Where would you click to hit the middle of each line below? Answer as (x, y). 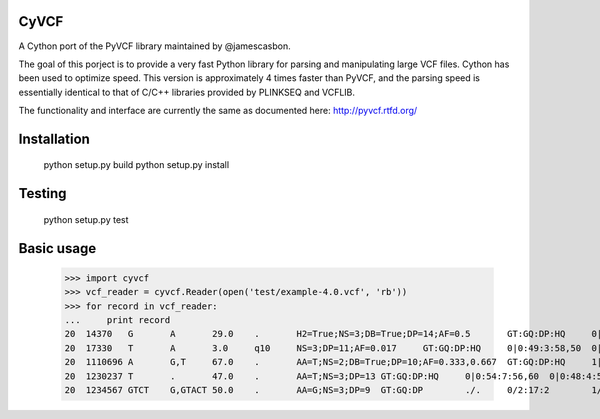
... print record (117, 320)
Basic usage (57, 248)
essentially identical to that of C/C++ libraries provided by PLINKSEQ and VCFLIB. (186, 92)
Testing (42, 193)
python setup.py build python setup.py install (136, 165)
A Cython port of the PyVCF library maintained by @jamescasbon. (154, 46)
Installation (54, 138)
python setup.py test (86, 219)
